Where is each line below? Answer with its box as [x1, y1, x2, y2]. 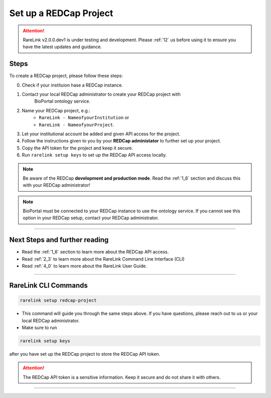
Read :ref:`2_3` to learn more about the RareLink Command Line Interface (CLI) [22, 256, 185, 262]
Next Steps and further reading [9, 235, 109, 244]
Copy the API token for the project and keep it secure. [22, 145, 133, 151]
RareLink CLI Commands [9, 281, 88, 289]
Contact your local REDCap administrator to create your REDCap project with [22, 91, 181, 98]
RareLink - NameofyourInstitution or [39, 115, 129, 121]
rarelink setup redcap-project [20, 297, 97, 303]
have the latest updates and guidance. [23, 44, 102, 50]
